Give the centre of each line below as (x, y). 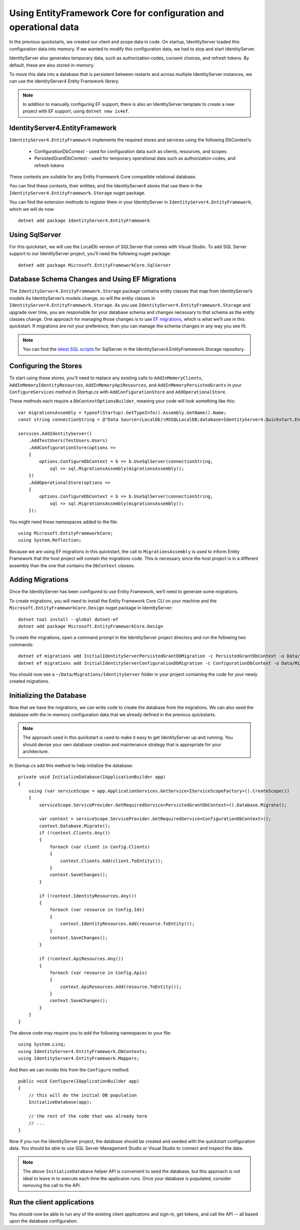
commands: (21, 644)
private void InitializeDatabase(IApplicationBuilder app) (92, 777)
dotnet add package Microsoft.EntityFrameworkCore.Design (91, 626)
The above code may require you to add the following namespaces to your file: (90, 1033)
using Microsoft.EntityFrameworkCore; (66, 533)
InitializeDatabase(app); (60, 1102)
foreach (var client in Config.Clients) (100, 847)
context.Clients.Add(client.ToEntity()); (112, 861)
